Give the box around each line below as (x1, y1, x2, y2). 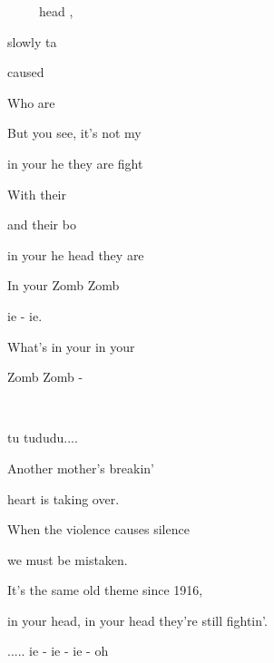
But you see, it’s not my (7, 123, 142, 142)
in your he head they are (7, 245, 144, 264)
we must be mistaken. (7, 550, 128, 569)
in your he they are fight (7, 153, 143, 172)
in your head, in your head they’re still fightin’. (7, 610, 268, 629)
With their (7, 184, 67, 203)
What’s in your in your (7, 336, 135, 356)
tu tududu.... (7, 428, 78, 447)
